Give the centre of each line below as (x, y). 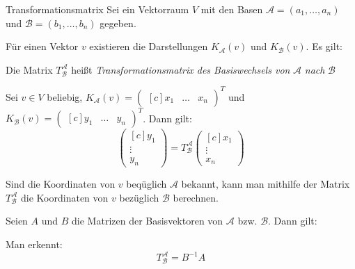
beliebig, (65, 96)
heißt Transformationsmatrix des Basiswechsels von (181, 69)
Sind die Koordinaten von (61, 184)
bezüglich (139, 197)
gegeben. (118, 23)
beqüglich (147, 184)
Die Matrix (29, 69)
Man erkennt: (34, 244)
